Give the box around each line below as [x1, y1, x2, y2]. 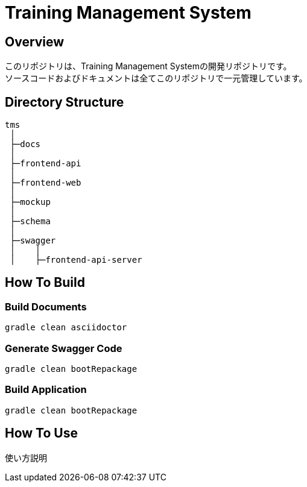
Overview [5, 34, 65, 49]
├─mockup [10, 197, 51, 207]
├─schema [10, 216, 51, 227]
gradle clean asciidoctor [5, 322, 127, 333]
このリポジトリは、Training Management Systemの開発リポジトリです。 [5, 61, 292, 72]
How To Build [5, 275, 85, 291]
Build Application [5, 383, 87, 396]
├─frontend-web [10, 178, 81, 188]
